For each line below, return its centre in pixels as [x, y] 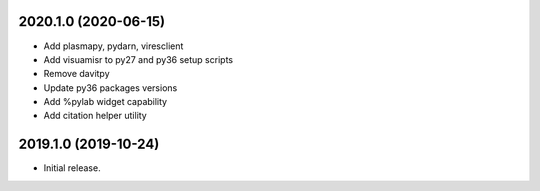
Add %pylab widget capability [105, 102]
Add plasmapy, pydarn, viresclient [113, 46]
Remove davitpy [76, 74]
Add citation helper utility [95, 116]
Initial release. [72, 168]
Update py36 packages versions [110, 87]
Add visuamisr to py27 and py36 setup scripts [138, 59]
